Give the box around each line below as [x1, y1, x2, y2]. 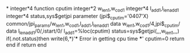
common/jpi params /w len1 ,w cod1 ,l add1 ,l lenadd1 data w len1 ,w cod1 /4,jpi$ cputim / [6, 20, 181, 29]
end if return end [6, 41, 47, 48]
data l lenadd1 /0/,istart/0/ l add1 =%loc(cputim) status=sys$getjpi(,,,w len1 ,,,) [6, 27, 180, 36]
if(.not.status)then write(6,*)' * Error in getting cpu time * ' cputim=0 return [6, 35, 185, 43]
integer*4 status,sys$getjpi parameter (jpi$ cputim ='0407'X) [6, 12, 149, 21]
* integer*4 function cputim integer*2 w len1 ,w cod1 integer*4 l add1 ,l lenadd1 [6, 5, 179, 13]
